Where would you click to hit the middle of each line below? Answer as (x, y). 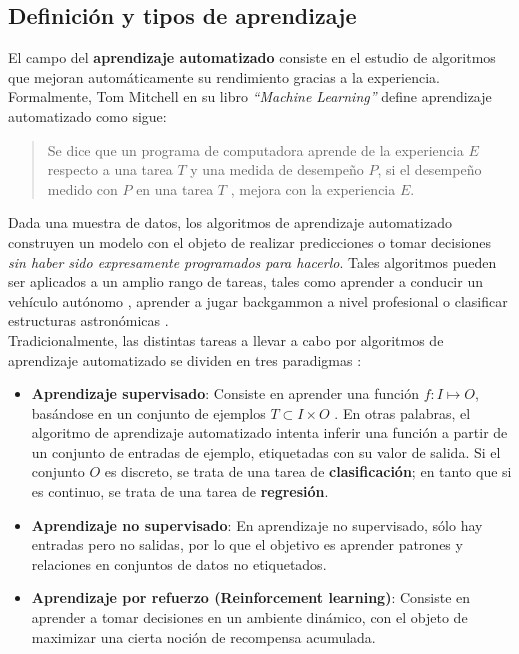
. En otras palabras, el (402, 412)
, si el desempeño (429, 169)
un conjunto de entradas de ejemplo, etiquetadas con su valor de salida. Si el (266, 451)
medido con (82, 188)
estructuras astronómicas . (88, 320)
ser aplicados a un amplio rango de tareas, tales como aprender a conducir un (245, 281)
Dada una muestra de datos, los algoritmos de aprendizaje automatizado (230, 222)
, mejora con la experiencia (313, 188)
